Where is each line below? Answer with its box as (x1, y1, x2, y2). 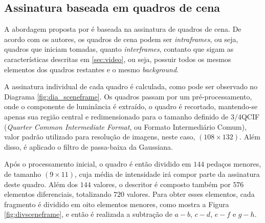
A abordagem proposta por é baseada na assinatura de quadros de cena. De (4, 24, 241, 34)
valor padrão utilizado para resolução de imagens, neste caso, (4, 131, 195, 142)
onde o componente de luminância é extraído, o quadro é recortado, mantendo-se (4, 101, 258, 112)
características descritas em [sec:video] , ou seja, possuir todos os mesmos (4, 53, 231, 64)
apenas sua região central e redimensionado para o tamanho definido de (4, 111, 229, 121)
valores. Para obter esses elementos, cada (126, 189, 255, 199)
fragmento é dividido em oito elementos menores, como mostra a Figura (4, 198, 229, 209)
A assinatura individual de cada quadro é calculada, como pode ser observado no (4, 81, 258, 92)
